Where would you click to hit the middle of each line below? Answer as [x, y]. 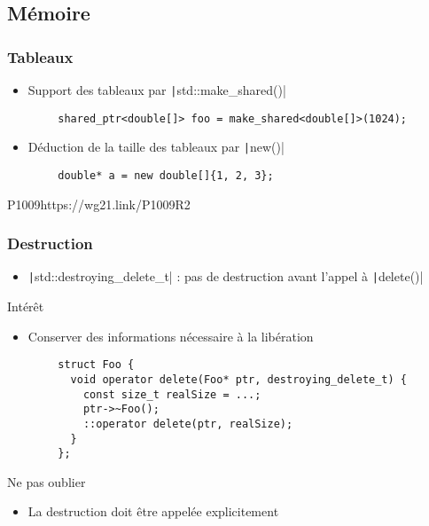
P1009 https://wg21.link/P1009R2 [99, 204]
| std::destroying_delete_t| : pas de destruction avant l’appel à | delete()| [226, 276]
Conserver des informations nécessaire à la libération [171, 336]
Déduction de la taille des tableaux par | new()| [156, 147]
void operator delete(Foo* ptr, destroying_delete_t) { [239, 379]
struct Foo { [96, 365]
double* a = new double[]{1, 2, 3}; [166, 175]
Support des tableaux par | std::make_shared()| [157, 90]
